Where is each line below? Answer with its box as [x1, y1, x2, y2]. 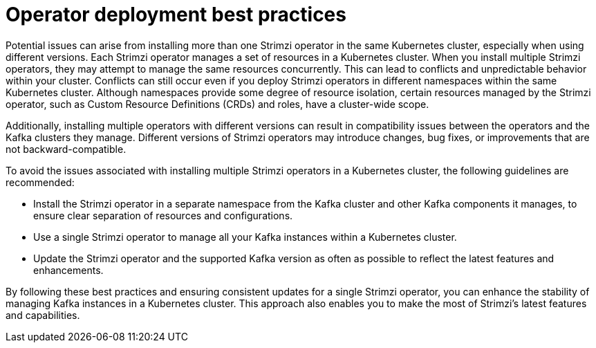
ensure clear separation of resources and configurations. [33, 209, 293, 221]
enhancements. [33, 264, 104, 276]
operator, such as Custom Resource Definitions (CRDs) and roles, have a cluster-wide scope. [6, 98, 429, 110]
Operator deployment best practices [6, 3, 346, 26]
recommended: [6, 176, 75, 188]
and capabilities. [6, 309, 80, 321]
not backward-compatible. [6, 143, 127, 155]
